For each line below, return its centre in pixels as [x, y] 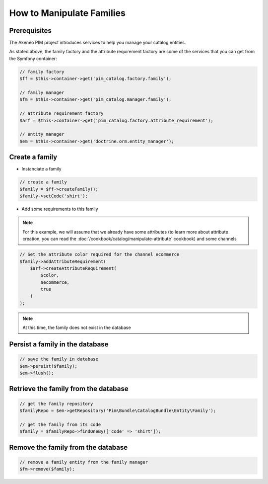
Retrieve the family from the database [69, 389]
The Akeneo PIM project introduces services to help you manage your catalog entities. [98, 43]
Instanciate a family [41, 169]
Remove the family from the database [68, 447]
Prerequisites [30, 31]
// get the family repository [56, 403]
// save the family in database [59, 359]
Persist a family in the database [59, 345]
